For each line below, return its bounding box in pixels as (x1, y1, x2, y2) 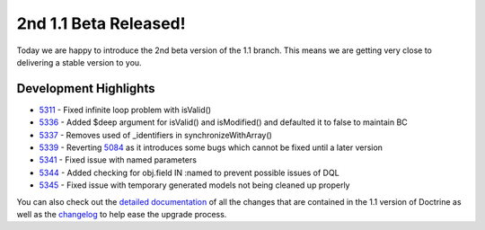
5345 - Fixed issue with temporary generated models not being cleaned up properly (39, 180, 350, 190)
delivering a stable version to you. (16, 57, 143, 67)
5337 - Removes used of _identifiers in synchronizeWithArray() (39, 129, 273, 140)
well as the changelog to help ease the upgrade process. (16, 208, 227, 219)
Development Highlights (16, 81, 155, 96)
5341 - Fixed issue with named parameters (39, 155, 198, 165)
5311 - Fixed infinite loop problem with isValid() (39, 104, 211, 115)
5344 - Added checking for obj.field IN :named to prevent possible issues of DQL (39, 167, 340, 178)
